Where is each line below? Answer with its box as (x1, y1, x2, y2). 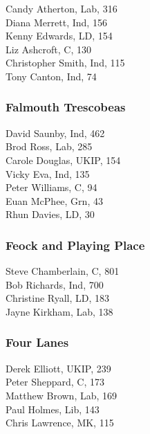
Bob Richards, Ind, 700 (6, 277, 104, 291)
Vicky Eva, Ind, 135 (6, 166, 90, 181)
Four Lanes (6, 334, 69, 351)
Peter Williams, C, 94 (6, 180, 97, 195)
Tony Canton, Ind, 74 (6, 69, 97, 83)
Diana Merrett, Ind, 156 (6, 15, 107, 29)
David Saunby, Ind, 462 (6, 125, 105, 140)
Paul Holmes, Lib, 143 (6, 401, 100, 416)
